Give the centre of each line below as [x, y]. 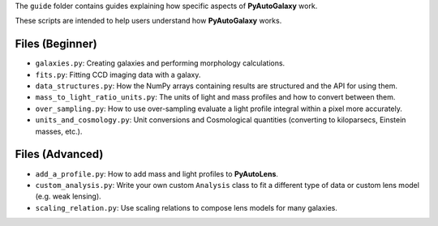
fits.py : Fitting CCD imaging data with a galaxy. [118, 75]
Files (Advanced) [59, 154]
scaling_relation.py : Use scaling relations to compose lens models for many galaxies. [187, 207]
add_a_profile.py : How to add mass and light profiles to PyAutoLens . [157, 173]
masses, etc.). [59, 131]
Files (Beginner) [56, 44]
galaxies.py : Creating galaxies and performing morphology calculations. [160, 63]
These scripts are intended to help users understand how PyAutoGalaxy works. [148, 21]
